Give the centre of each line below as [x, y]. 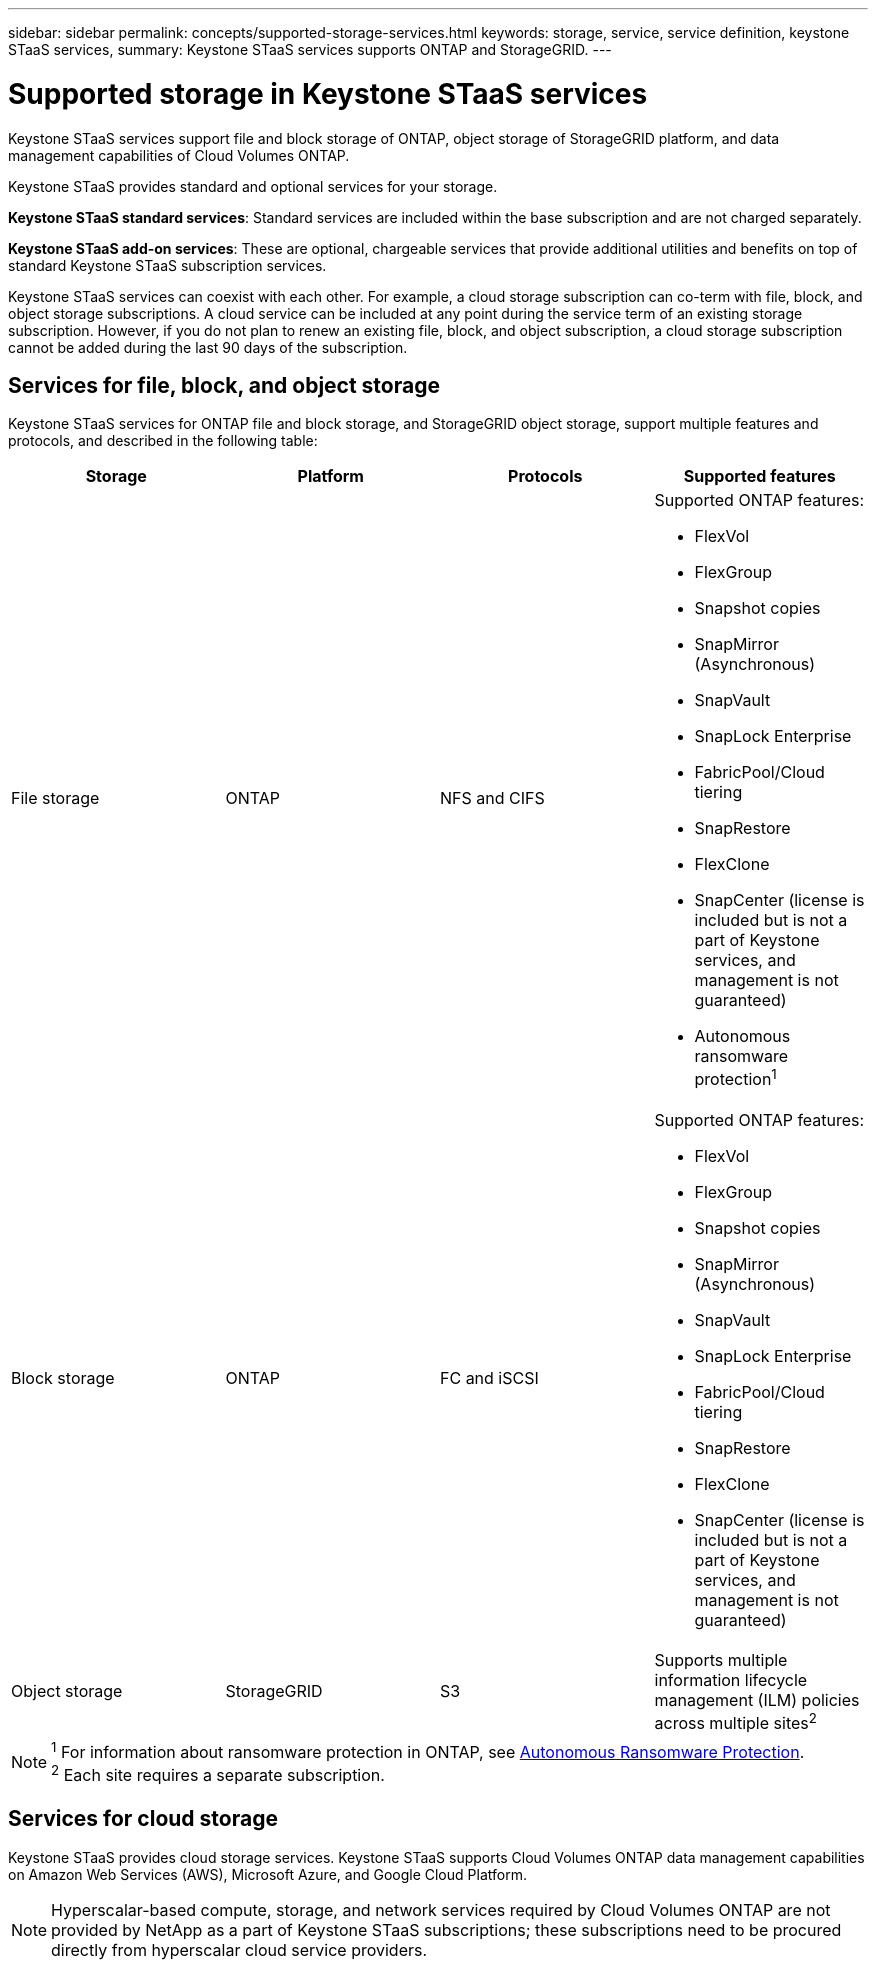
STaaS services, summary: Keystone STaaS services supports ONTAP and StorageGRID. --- [310, 49]
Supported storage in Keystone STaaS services [328, 93]
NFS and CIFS [492, 798]
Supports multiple [721, 1659]
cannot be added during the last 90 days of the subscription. [208, 347]
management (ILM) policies [757, 1699]
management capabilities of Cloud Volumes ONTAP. [179, 155]
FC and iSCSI [489, 1377]
